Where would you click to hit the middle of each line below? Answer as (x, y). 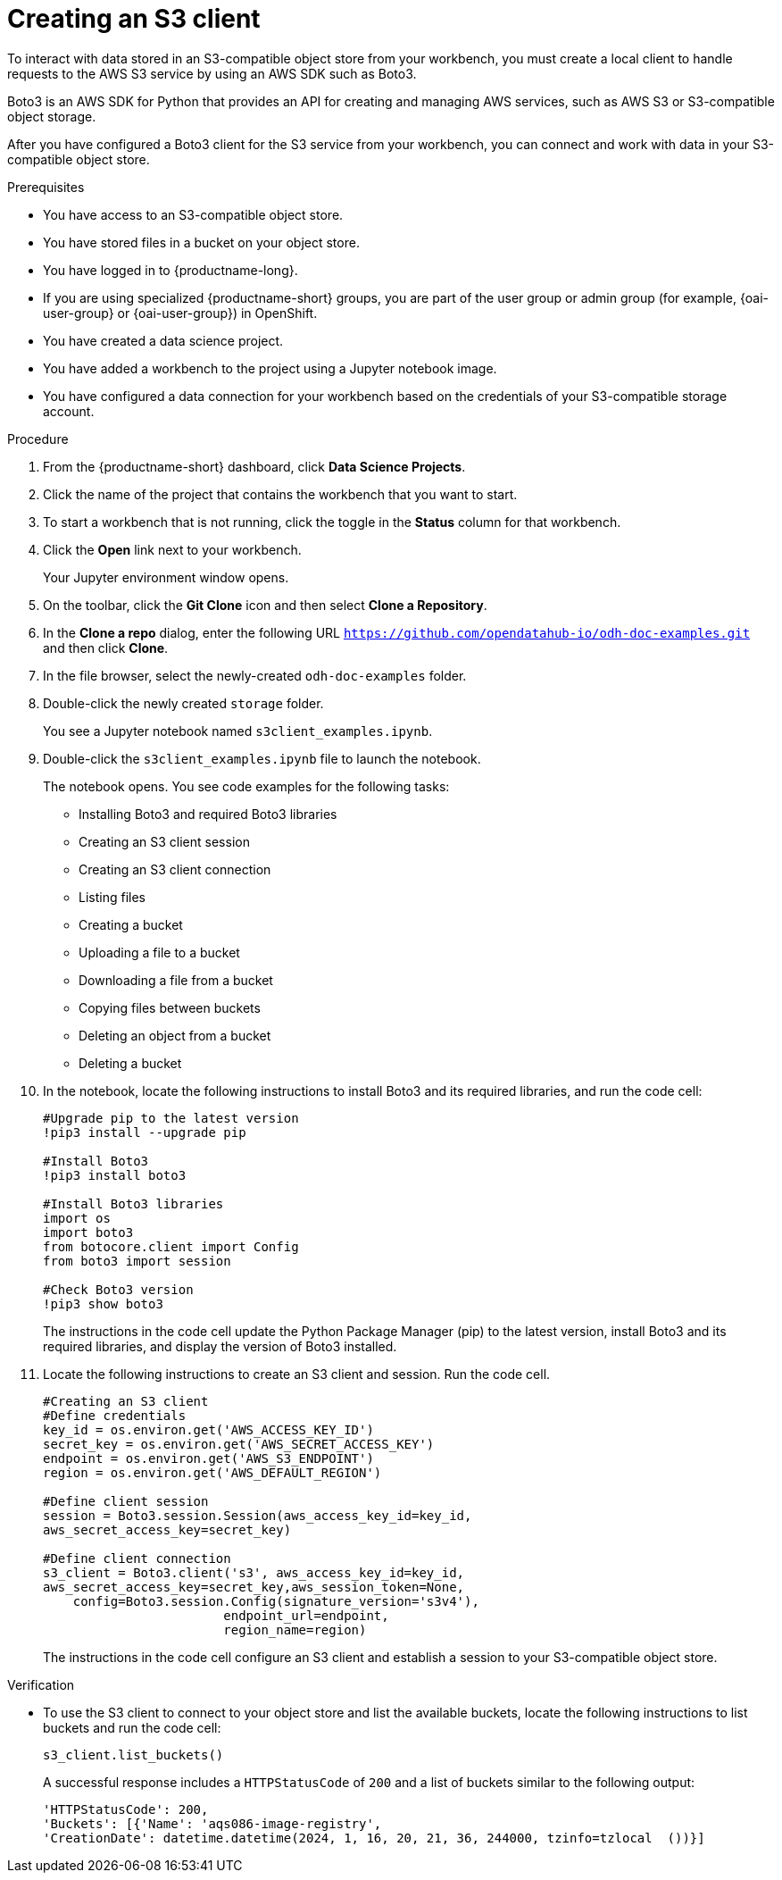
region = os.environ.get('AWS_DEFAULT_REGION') (212, 1472)
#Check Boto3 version (118, 1289)
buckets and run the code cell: (132, 1727)
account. (69, 411)
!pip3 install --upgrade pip (145, 1132)
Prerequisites (46, 187)
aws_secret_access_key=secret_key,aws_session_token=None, (254, 1587)
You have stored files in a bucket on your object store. (201, 242)
